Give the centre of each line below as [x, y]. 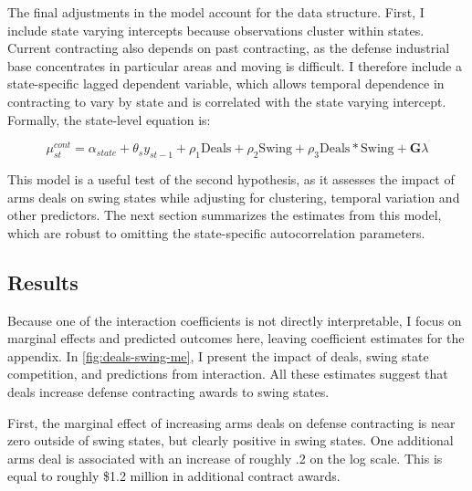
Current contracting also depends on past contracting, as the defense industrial [229, 48]
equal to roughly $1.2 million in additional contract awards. [174, 476]
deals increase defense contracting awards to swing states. [168, 391]
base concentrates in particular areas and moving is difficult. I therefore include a [235, 65]
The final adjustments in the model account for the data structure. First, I [216, 12]
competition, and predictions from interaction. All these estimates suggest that [228, 374]
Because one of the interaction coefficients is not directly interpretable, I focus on [235, 320]
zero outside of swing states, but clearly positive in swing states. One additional [231, 440]
